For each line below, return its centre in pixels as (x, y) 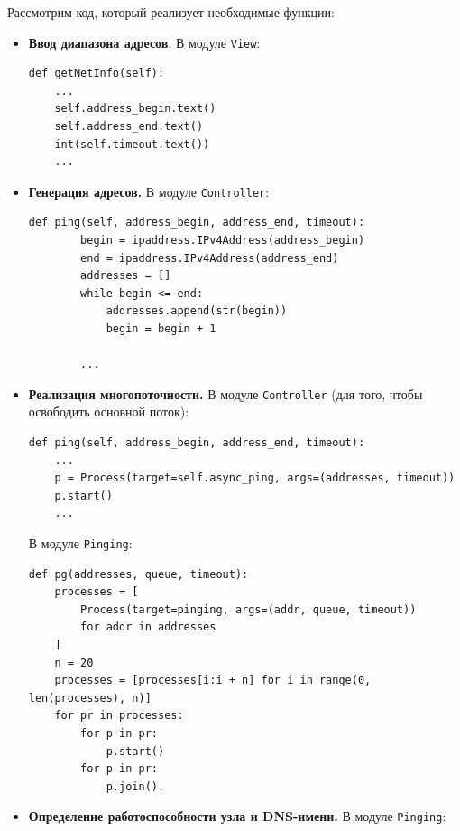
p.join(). (135, 786)
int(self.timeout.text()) (132, 144)
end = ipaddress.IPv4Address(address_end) (210, 258)
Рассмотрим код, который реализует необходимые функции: (171, 12)
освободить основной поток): (109, 411)
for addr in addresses (148, 627)
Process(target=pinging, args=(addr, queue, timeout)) (248, 609)
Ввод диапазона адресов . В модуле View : (144, 42)
